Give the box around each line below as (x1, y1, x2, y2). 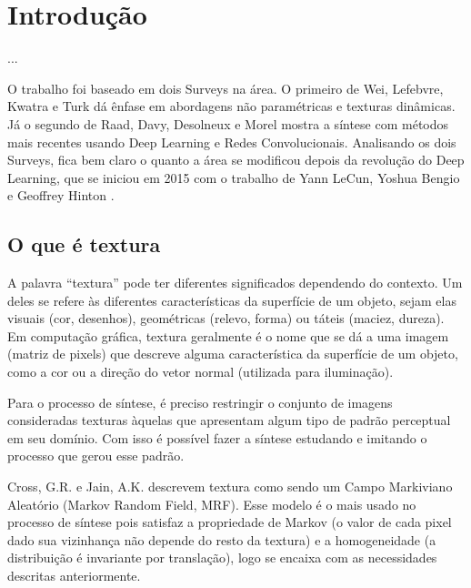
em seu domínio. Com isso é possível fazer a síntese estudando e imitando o (7, 428, 427, 447)
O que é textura (7, 230, 161, 259)
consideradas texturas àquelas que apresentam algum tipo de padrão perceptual (7, 411, 451, 430)
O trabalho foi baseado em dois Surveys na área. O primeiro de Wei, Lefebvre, (7, 78, 444, 97)
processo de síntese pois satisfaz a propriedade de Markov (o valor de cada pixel (7, 512, 452, 532)
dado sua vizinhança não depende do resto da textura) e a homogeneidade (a (7, 530, 436, 549)
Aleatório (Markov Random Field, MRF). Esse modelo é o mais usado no (7, 494, 416, 513)
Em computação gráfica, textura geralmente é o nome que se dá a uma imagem (7, 326, 449, 345)
